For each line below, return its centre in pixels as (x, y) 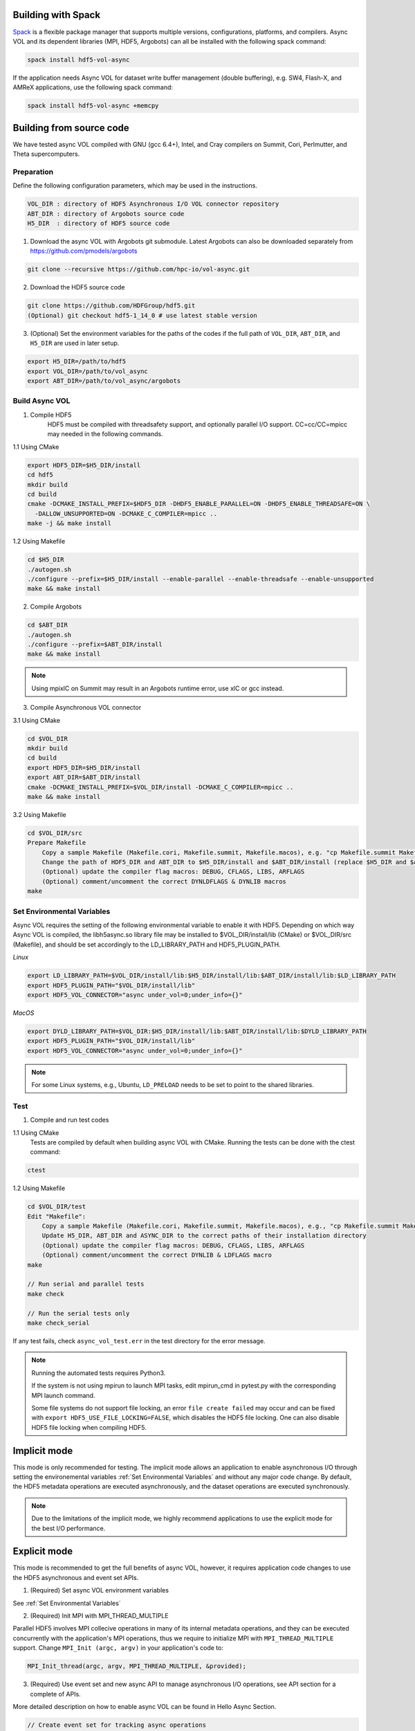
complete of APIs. (55, 1694)
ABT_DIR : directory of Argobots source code (106, 214)
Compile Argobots (56, 607)
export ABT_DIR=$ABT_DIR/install (84, 778)
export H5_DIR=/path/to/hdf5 (77, 361)
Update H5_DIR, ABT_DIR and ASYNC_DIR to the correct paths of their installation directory (204, 1236)
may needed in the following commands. (105, 434)
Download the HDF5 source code (77, 287)
